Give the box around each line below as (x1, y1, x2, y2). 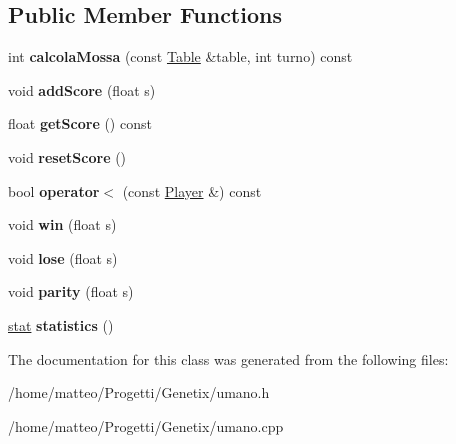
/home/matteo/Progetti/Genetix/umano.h (8, 382, 270, 403)
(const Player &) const (122, 180, 262, 201)
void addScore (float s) (8, 79, 156, 100)
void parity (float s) (8, 281, 134, 302)
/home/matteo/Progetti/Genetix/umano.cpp (8, 415, 284, 436)
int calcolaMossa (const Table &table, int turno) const (8, 46, 353, 67)
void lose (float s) (8, 247, 118, 268)
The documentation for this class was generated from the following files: (8, 348, 449, 369)
